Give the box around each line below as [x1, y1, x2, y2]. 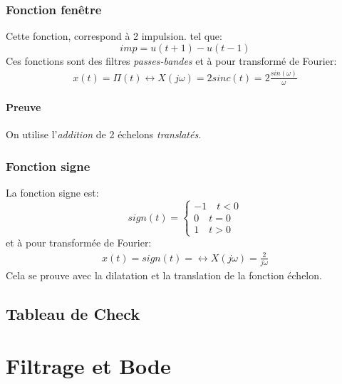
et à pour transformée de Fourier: [6, 235, 152, 250]
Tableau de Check [6, 302, 140, 324]
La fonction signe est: [6, 185, 99, 200]
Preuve [6, 100, 41, 115]
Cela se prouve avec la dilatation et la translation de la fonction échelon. [6, 267, 322, 282]
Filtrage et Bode [6, 351, 171, 380]
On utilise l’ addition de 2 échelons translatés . [6, 127, 202, 142]
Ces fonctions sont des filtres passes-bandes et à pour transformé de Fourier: [6, 53, 337, 68]
